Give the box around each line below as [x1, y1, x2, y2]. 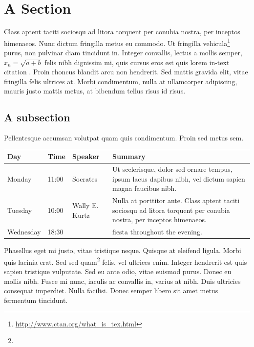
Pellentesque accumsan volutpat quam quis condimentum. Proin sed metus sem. [4, 133, 244, 143]
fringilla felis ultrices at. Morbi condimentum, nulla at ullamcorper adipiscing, [4, 76, 237, 86]
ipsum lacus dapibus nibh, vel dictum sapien [112, 173, 245, 184]
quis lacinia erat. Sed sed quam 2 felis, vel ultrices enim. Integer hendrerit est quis [4, 255, 247, 267]
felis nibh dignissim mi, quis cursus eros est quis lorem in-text [44, 57, 230, 67]
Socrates [72, 173, 98, 184]
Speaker [72, 151, 100, 162]
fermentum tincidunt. [4, 295, 68, 305]
